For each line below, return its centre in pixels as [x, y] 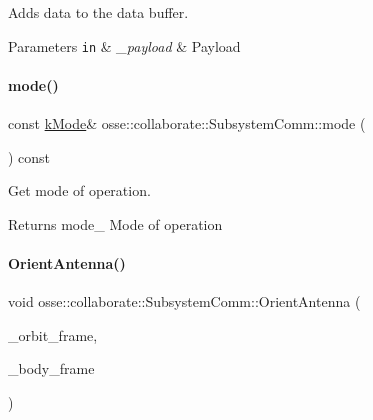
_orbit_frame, [53, 334]
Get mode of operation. [79, 190]
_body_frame [51, 368]
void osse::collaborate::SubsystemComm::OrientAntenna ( [184, 301]
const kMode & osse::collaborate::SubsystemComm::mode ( [187, 123]
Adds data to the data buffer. [98, 12]
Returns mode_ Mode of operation [115, 223]
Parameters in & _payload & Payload [124, 45]
